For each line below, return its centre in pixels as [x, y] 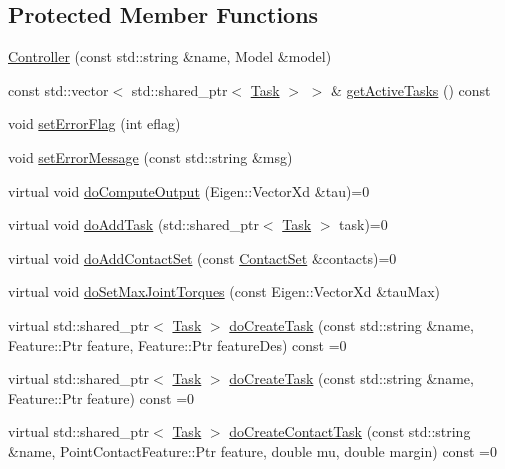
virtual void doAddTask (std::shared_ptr [133, 224]
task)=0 [363, 224]
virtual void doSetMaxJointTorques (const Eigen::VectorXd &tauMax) [224, 291]
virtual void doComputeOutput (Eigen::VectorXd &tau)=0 [189, 190]
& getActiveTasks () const [410, 89]
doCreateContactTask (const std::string [350, 431]
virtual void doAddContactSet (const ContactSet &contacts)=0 [202, 257]
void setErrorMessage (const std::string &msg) [150, 156]
